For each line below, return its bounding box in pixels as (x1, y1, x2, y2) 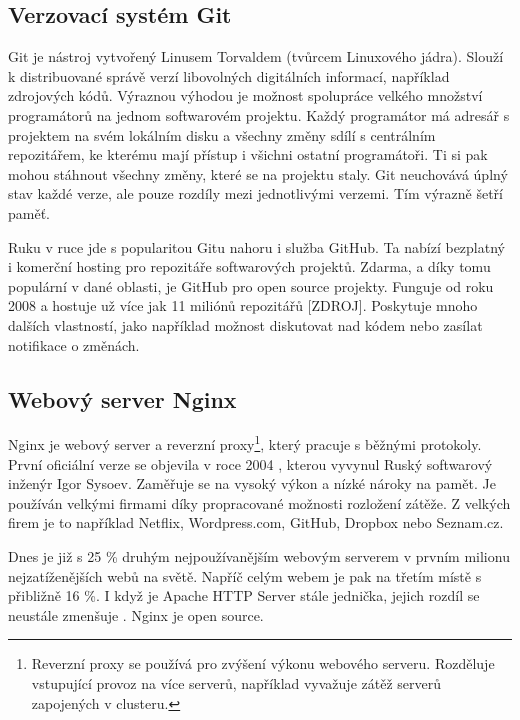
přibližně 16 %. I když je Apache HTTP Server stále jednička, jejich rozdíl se (8, 585, 480, 606)
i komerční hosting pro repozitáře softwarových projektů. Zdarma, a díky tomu (8, 256, 491, 277)
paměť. (8, 202, 50, 223)
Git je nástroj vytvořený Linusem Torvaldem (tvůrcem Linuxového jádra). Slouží (8, 46, 504, 67)
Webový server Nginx (8, 383, 237, 414)
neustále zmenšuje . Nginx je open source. (8, 604, 264, 625)
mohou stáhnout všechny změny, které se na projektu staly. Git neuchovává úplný (8, 163, 508, 184)
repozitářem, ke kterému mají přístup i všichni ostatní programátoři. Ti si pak (8, 144, 488, 165)
